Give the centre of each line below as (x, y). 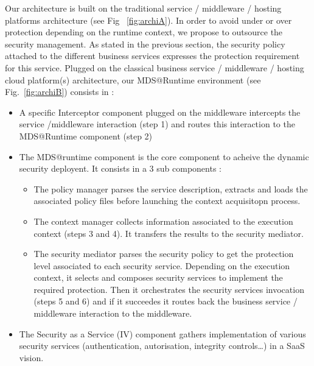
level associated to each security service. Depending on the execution (162, 265)
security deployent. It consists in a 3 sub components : (120, 168)
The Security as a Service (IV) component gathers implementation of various (162, 333)
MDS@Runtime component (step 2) (86, 135)
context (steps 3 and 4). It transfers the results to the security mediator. (169, 233)
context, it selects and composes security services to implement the (158, 277)
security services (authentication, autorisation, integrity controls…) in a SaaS (162, 346)
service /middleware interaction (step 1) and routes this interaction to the (157, 124)
